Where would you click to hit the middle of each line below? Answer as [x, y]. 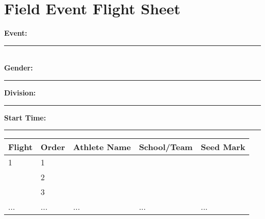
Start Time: [25, 117]
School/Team [166, 147]
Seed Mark [223, 147]
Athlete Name [102, 147]
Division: [20, 92]
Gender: [19, 68]
